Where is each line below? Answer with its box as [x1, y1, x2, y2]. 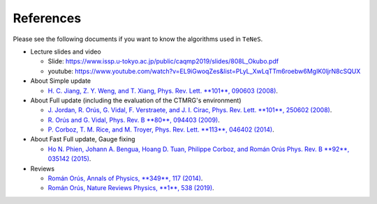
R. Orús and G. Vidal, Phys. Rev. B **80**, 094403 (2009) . [47, 116, 220, 124]
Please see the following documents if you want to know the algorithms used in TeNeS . [13, 35, 263, 43]
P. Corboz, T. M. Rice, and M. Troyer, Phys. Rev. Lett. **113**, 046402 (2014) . [47, 125, 275, 134]
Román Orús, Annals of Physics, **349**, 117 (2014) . [47, 174, 203, 182]
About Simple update [30, 77, 91, 85]
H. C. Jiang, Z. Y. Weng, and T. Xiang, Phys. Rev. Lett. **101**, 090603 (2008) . [47, 86, 279, 95]
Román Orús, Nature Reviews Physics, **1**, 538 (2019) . [47, 184, 214, 192]
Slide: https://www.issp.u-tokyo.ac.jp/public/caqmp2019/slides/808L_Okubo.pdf [47, 57, 279, 65]
